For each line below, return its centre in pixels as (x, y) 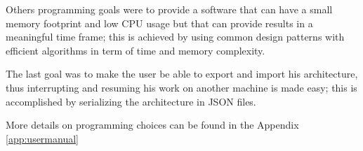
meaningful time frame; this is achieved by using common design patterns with (175, 37)
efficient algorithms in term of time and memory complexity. (136, 50)
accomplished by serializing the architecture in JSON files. (131, 101)
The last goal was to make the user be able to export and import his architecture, (182, 74)
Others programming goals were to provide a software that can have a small (169, 9)
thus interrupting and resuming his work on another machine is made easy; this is (181, 87)
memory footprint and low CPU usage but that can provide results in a (159, 23)
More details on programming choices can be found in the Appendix (152, 125)
